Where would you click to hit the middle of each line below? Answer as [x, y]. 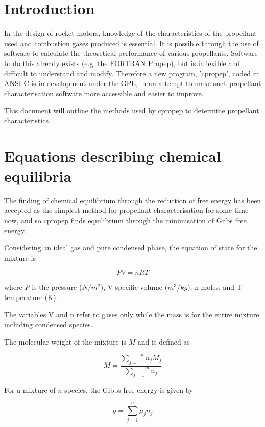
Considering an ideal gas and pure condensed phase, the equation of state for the [131, 248]
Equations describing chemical [113, 155]
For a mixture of [30, 389]
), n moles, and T [215, 287]
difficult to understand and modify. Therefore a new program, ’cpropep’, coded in [132, 73]
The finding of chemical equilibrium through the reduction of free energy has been [133, 200]
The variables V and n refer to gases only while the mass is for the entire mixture [132, 314]
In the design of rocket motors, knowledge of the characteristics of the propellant [130, 33]
